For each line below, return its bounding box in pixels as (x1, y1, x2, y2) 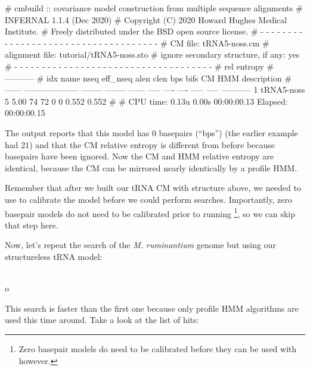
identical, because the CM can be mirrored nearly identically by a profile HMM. (5, 161, 297, 174)
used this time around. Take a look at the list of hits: (5, 313, 199, 326)
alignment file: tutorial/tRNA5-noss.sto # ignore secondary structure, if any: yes (5, 48, 300, 61)
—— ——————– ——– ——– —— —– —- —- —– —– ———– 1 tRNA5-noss (5, 83, 305, 96)
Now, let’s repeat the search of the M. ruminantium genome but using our (5, 239, 276, 251)
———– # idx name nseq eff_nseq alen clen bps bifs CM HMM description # (5, 71, 292, 84)
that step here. (5, 218, 58, 231)
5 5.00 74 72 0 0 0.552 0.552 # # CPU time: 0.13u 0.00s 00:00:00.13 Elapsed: (5, 95, 288, 107)
